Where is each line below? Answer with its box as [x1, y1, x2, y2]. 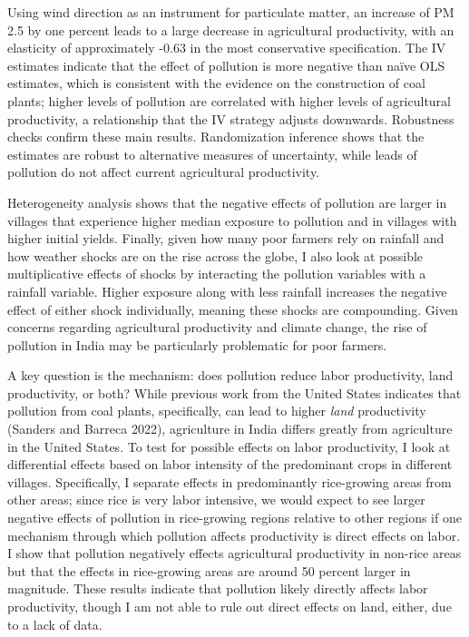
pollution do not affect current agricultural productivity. [7, 162, 320, 181]
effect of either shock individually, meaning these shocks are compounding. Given [7, 299, 458, 318]
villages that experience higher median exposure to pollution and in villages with [7, 211, 457, 230]
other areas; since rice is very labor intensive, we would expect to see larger [7, 490, 425, 509]
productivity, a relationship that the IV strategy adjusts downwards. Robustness [7, 109, 454, 128]
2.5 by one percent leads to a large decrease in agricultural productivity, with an [7, 20, 454, 39]
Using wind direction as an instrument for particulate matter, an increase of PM [7, 3, 454, 21]
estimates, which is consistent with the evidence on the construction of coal [7, 73, 425, 93]
